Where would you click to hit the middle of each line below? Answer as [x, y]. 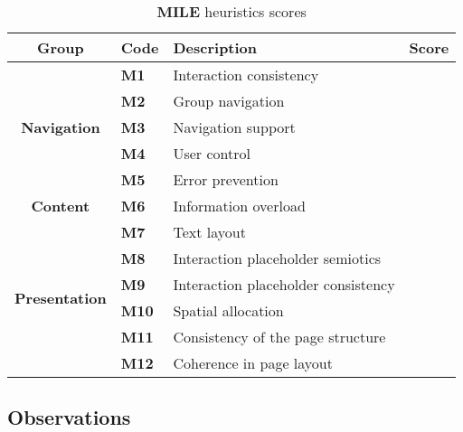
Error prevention [226, 179]
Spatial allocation [228, 310]
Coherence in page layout [253, 363]
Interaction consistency [246, 75]
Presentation [61, 297]
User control [212, 153]
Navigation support [234, 127]
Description [215, 47]
